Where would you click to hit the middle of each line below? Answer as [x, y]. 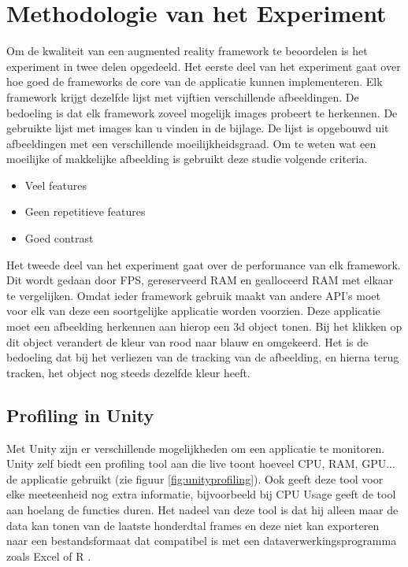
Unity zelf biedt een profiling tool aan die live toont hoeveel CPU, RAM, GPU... [201, 463]
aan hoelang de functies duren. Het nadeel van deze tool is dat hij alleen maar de [202, 509]
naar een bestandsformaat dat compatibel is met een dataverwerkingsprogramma [202, 541]
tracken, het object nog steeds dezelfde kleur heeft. [128, 372]
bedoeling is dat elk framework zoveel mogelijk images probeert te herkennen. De [202, 112]
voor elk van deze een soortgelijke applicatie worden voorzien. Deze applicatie [193, 311]
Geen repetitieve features [85, 211]
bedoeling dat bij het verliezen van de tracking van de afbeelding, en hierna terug [203, 357]
